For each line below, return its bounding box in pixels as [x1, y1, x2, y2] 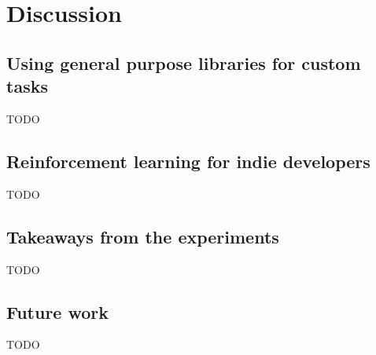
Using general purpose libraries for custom [6, 50, 361, 75]
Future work [6, 299, 109, 324]
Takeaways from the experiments [6, 224, 279, 248]
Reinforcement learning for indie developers [6, 148, 370, 173]
